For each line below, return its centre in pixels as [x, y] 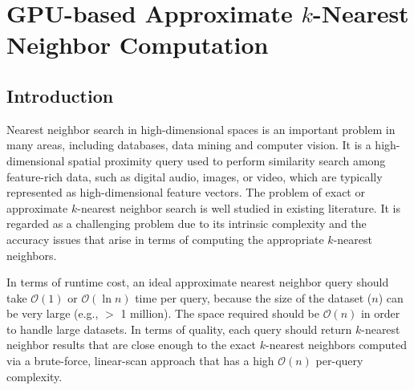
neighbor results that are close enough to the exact [132, 345]
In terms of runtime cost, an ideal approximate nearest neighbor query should [198, 282]
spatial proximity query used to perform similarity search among [227, 160]
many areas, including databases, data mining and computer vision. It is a [189, 145]
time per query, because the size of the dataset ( [254, 297]
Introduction [60, 95]
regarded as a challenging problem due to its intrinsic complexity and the [187, 223]
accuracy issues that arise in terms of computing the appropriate [165, 239]
